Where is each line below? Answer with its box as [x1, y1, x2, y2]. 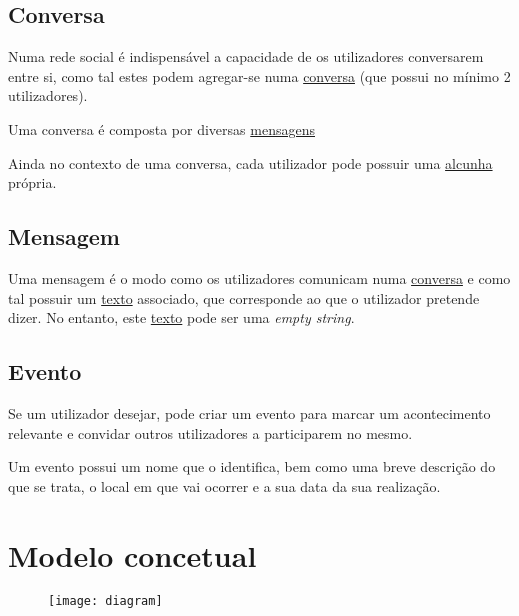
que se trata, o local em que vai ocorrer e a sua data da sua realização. [8, 475, 441, 496]
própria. [8, 172, 57, 193]
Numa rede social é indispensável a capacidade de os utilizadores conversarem [8, 46, 484, 67]
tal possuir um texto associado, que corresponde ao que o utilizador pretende [8, 287, 480, 308]
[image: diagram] [48, 594, 163, 609]
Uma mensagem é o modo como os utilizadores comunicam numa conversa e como [8, 267, 511, 288]
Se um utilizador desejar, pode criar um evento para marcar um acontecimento [8, 402, 491, 423]
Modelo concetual [8, 534, 257, 575]
